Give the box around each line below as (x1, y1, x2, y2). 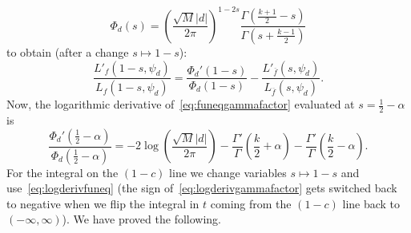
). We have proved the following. (62, 211, 221, 227)
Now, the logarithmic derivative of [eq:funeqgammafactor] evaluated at (6, 96, 355, 113)
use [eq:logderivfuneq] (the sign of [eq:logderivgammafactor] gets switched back (6, 180, 397, 196)
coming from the (210, 195, 292, 211)
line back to (342, 195, 401, 211)
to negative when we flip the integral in (6, 195, 199, 211)
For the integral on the (6, 164, 119, 180)
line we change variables (169, 164, 287, 180)
